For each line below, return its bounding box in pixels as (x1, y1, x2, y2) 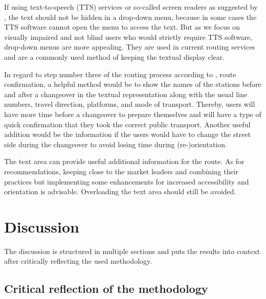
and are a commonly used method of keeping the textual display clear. (4, 51, 225, 62)
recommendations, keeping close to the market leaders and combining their (4, 166, 239, 176)
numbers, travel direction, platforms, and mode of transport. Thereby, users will (4, 99, 255, 109)
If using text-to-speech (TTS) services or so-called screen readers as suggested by (4, 2, 258, 12)
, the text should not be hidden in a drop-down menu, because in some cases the (4, 11, 257, 22)
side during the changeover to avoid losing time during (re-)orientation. (4, 139, 227, 149)
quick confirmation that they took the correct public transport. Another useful (4, 119, 251, 129)
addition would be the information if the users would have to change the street (4, 129, 251, 140)
